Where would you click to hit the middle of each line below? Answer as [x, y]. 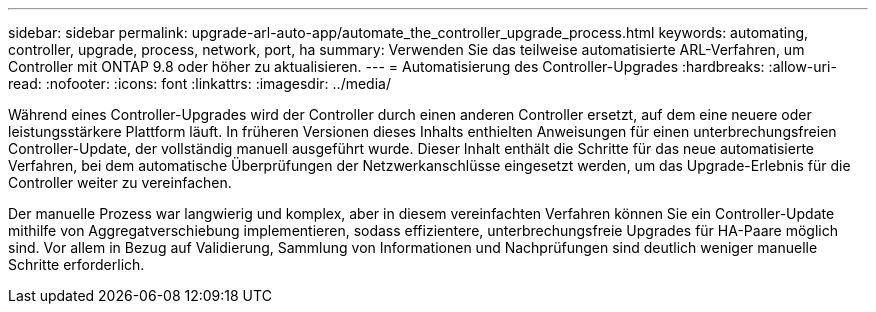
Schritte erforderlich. [76, 264]
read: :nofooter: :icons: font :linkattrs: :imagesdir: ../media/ [199, 83]
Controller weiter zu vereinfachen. [120, 182]
